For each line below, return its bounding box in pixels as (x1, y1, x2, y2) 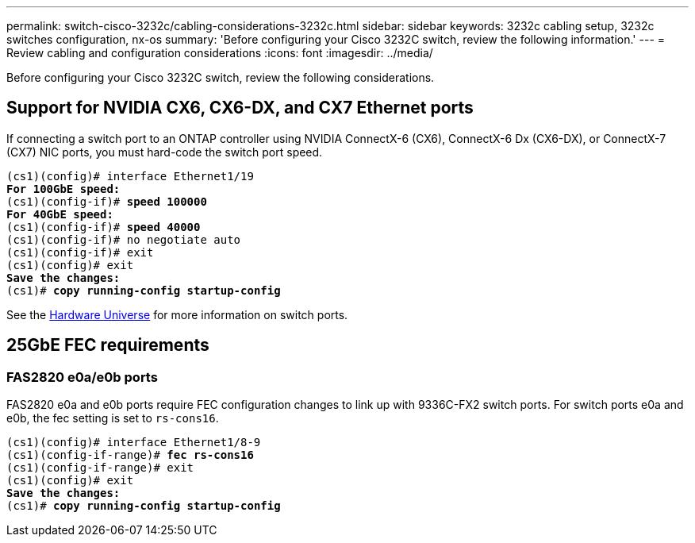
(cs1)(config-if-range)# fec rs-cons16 (6, 449, 254, 462)
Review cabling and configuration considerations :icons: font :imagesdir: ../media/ (6, 46, 433, 60)
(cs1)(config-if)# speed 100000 (6, 194, 207, 208)
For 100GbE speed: (6, 182, 121, 195)
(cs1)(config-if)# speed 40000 (6, 220, 201, 233)
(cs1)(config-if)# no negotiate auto (6, 233, 241, 246)
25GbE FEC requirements (6, 335, 209, 356)
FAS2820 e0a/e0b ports (6, 368, 158, 385)
